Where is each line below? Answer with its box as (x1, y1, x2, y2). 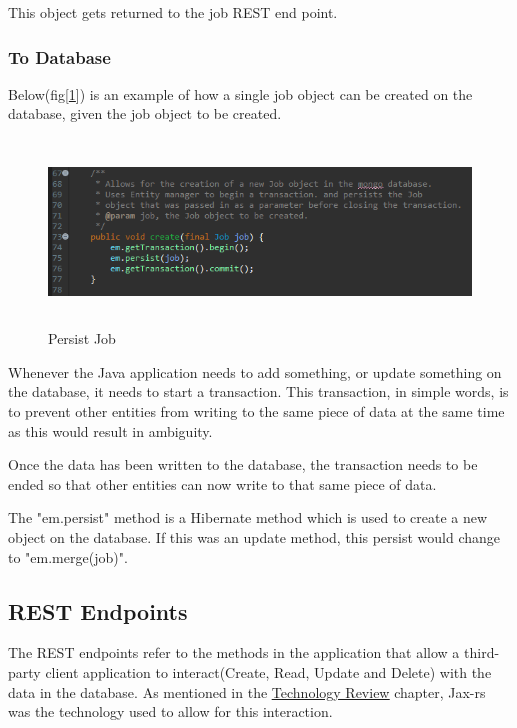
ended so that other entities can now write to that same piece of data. (8, 473, 437, 494)
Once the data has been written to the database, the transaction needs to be (8, 454, 478, 475)
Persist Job (48, 328, 116, 349)
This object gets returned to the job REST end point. (8, 2, 338, 22)
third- (464, 642, 500, 663)
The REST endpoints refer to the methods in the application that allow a (8, 642, 460, 663)
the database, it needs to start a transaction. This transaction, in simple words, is (8, 381, 509, 402)
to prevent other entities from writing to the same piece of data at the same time (8, 401, 505, 422)
